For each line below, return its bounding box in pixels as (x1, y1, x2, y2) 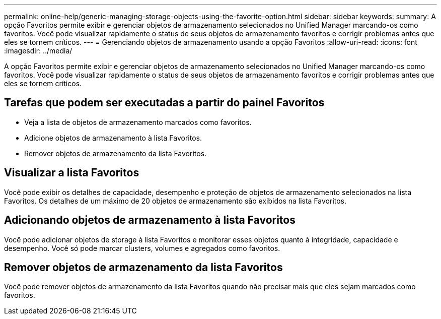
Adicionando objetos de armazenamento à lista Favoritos (4, 214, 296, 227)
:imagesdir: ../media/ (4, 46, 72, 55)
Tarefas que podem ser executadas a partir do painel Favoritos (4, 96, 325, 109)
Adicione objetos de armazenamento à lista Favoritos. (24, 133, 202, 142)
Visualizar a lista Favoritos (4, 166, 139, 179)
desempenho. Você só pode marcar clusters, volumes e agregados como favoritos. (4, 243, 280, 252)
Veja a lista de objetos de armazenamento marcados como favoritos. (24, 117, 252, 126)
